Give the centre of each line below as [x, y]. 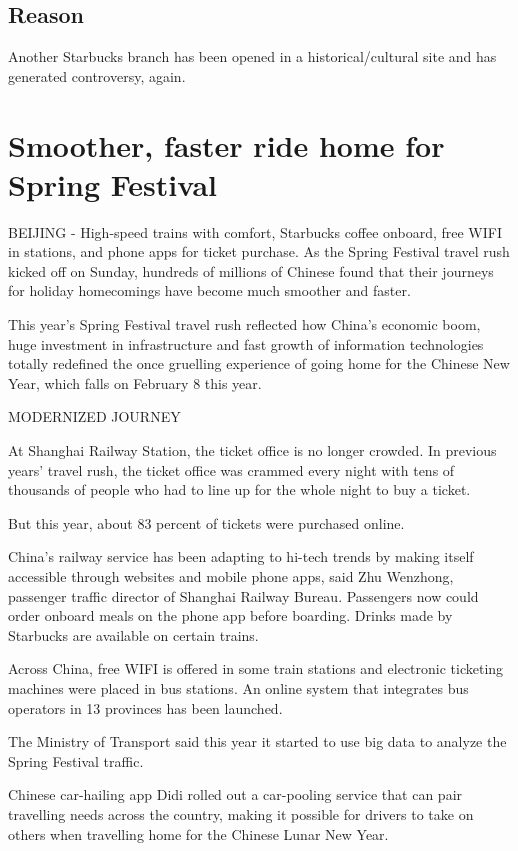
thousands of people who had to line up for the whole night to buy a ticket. [239, 489]
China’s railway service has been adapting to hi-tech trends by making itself [241, 556]
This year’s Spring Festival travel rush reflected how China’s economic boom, [244, 324]
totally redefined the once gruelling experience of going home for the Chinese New [259, 363]
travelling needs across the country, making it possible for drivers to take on [241, 813]
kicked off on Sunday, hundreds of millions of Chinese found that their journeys [251, 270]
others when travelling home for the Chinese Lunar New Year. [198, 833]
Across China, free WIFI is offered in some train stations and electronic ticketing [256, 668]
